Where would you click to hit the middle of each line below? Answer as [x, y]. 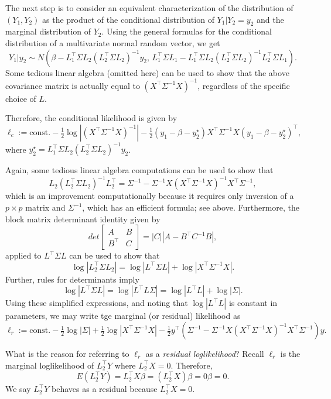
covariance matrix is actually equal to [73, 85]
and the [270, 19]
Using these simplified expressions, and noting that [97, 303]
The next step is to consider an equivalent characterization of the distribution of [149, 8]
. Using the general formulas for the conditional [187, 31]
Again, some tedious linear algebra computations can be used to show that [139, 170]
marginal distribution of [48, 31]
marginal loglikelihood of [50, 365]
